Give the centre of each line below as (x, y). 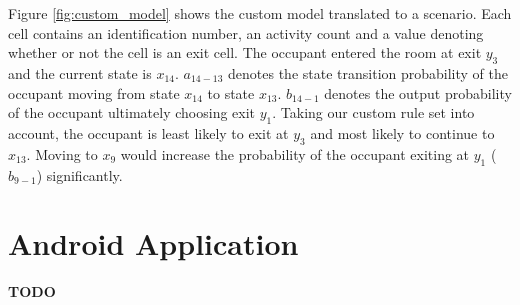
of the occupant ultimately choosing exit (132, 112)
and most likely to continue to (402, 132)
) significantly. (79, 174)
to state (231, 92)
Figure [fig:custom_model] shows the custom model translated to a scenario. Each (260, 13)
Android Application (153, 243)
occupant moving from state (94, 92)
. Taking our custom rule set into (373, 112)
